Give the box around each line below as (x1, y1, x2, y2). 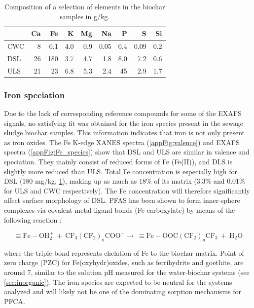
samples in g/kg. (60, 11, 110, 21)
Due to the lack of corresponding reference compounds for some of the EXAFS (4, 108, 242, 118)
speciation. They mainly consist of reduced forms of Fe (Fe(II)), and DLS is (4, 156, 233, 166)
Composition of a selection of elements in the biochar (4, 1, 165, 11)
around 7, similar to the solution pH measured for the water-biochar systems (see (4, 267, 250, 277)
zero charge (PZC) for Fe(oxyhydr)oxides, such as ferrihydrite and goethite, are (4, 257, 244, 268)
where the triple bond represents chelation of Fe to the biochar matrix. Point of (4, 247, 244, 258)
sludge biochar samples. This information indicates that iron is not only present (4, 127, 245, 138)
